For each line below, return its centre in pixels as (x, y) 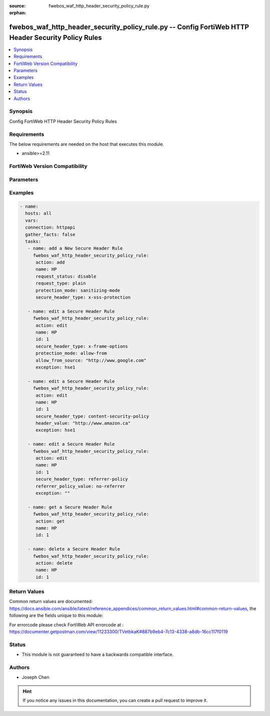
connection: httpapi (50, 228)
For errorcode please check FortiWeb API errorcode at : (66, 625)
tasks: (33, 241)
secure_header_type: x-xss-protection (83, 298)
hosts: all (38, 213)
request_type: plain (61, 283)
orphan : (18, 13)
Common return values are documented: (51, 602)
